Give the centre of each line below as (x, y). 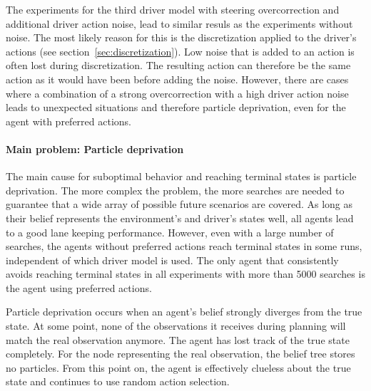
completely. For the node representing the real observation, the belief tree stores (181, 354)
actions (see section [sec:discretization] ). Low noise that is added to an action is (180, 51)
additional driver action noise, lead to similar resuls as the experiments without (179, 23)
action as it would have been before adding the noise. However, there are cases (177, 79)
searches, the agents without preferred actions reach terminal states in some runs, (184, 246)
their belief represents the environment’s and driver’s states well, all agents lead (180, 218)
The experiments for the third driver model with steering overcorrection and (173, 9)
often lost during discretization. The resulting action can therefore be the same (178, 65)
